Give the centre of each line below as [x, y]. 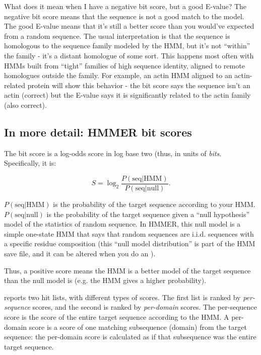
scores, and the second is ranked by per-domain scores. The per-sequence [145, 307]
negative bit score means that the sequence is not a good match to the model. [124, 16]
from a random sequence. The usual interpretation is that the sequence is [117, 35]
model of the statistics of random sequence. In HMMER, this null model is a [122, 224]
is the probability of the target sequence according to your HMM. [154, 204]
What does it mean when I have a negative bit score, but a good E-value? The [125, 6]
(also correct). [25, 104]
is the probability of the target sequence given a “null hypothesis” [148, 214]
